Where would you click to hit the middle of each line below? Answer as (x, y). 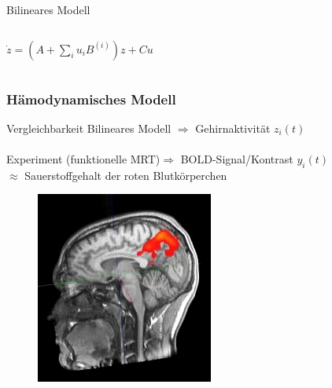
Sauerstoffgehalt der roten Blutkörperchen (126, 175)
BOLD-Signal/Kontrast (237, 159)
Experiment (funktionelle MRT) (83, 159)
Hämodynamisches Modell (91, 99)
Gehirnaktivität (233, 128)
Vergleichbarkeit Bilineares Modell (89, 128)
